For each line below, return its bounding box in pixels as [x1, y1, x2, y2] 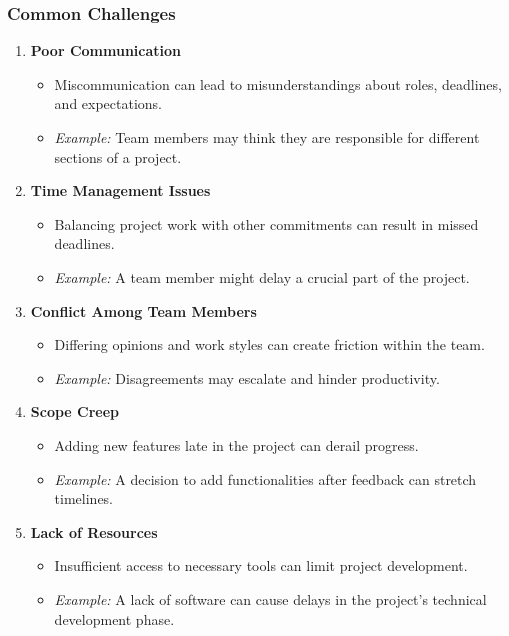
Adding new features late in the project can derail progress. [54, 434, 419, 455]
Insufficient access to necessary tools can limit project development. [54, 555, 468, 576]
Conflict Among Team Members [30, 300, 257, 321]
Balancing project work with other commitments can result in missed [54, 213, 479, 234]
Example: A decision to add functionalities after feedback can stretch [54, 468, 477, 489]
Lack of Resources [30, 521, 158, 542]
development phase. [54, 608, 175, 629]
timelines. [54, 488, 114, 509]
